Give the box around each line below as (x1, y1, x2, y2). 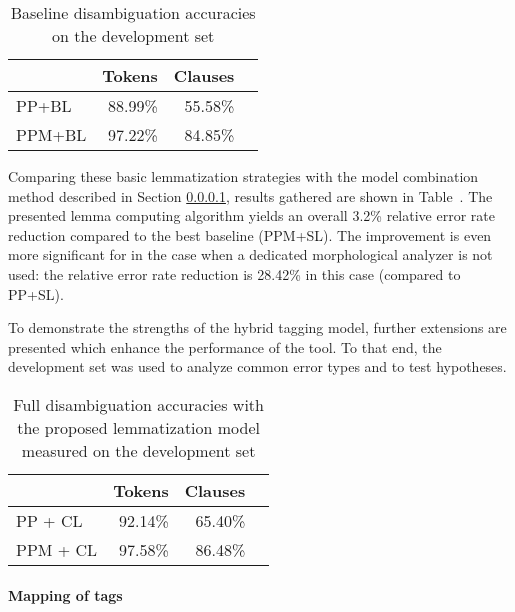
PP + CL (16, 508, 83, 532)
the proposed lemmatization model (17, 415, 261, 439)
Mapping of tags (8, 584, 123, 605)
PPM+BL (16, 123, 87, 146)
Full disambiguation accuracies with (13, 392, 264, 416)
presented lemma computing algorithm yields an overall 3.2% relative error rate (8, 205, 495, 226)
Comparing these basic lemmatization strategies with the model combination (8, 166, 479, 186)
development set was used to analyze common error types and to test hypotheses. (8, 356, 507, 377)
